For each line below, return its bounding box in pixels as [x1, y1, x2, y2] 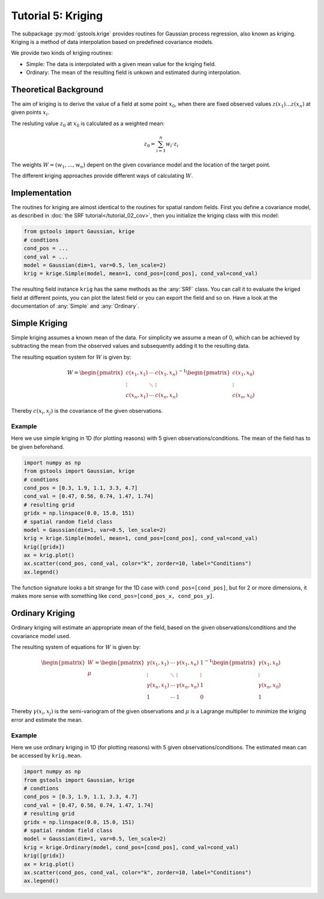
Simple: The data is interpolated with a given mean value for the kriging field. [26, 60, 216, 67]
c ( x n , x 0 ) [232, 391, 255, 400]
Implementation [11, 187, 72, 198]
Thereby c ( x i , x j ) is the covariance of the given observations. [11, 407, 163, 416]
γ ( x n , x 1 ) [146, 681, 169, 690]
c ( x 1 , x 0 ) [232, 369, 255, 377]
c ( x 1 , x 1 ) [125, 369, 148, 377]
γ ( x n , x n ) [176, 681, 199, 690]
